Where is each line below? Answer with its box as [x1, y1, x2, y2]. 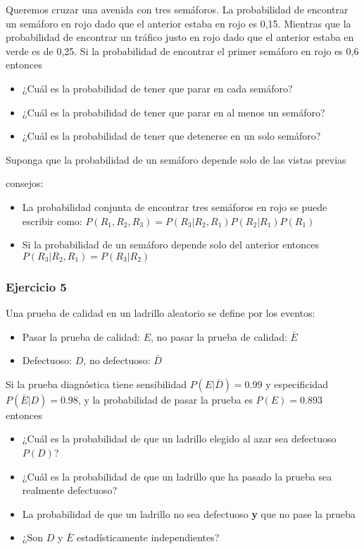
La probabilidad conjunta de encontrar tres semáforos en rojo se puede [22, 199, 327, 214]
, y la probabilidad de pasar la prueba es [77, 392, 253, 406]
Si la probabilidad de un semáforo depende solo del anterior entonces [22, 237, 319, 252]
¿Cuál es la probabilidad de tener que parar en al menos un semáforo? [22, 104, 325, 119]
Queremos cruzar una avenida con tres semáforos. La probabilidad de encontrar [6, 2, 349, 16]
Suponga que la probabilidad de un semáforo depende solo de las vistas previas [6, 152, 346, 167]
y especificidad [265, 376, 328, 391]
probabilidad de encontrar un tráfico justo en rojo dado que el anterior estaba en [6, 30, 354, 44]
